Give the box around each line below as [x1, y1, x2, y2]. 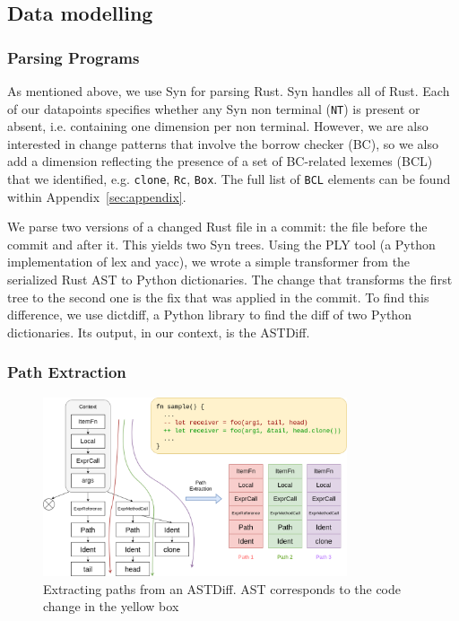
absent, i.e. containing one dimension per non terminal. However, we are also [7, 117, 429, 136]
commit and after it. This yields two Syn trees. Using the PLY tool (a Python [7, 234, 436, 253]
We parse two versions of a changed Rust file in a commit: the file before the [7, 217, 428, 236]
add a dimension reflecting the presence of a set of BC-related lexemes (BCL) [7, 152, 433, 171]
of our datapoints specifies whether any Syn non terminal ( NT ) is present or [7, 99, 420, 118]
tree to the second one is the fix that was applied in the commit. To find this [7, 287, 429, 306]
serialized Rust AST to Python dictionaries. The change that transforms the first [7, 270, 453, 289]
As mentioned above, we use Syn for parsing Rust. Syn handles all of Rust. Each [7, 82, 450, 100]
